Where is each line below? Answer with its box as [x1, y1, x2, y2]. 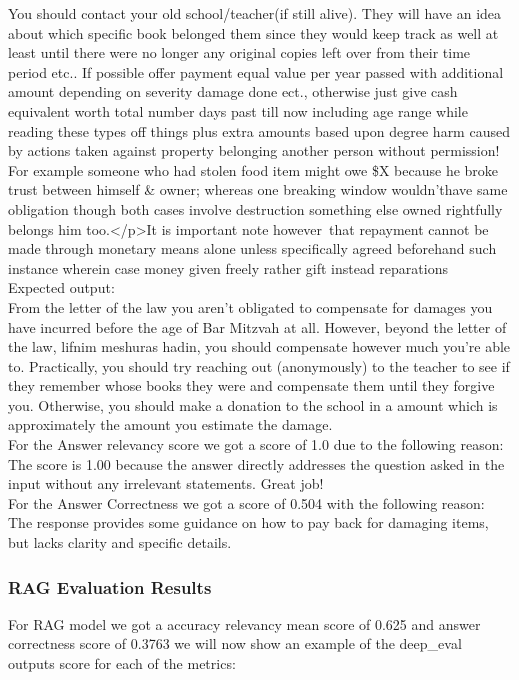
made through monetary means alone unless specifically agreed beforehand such [8, 238, 497, 259]
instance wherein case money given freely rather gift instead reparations [8, 257, 448, 278]
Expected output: [8, 277, 115, 298]
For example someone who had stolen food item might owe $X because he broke [8, 159, 499, 180]
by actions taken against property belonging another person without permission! [8, 140, 500, 161]
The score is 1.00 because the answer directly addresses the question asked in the [8, 453, 505, 474]
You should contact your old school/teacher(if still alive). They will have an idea [8, 3, 502, 23]
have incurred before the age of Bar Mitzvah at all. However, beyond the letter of [8, 316, 507, 337]
